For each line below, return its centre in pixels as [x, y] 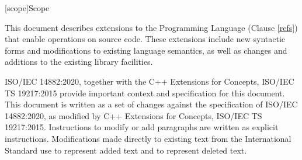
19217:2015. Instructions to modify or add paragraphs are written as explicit [142, 127]
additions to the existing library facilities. [79, 62]
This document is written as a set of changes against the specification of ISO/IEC [151, 104]
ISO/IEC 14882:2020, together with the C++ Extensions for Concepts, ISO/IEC [150, 81]
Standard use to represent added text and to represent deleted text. [126, 150]
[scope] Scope [27, 8]
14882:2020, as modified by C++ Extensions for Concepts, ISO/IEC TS [133, 115]
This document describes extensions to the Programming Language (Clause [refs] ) [151, 27]
